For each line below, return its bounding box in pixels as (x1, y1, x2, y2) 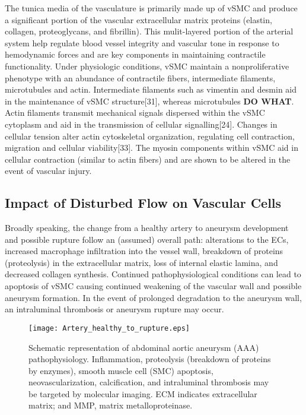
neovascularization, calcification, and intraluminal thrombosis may (28, 376, 269, 388)
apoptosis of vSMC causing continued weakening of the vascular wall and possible (5, 280, 302, 292)
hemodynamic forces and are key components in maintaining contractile (5, 48, 266, 61)
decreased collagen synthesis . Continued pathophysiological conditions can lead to (5, 268, 301, 280)
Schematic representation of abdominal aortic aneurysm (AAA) (28, 341, 259, 353)
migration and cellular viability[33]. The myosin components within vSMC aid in (5, 141, 298, 154)
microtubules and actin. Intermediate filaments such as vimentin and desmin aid (5, 83, 297, 96)
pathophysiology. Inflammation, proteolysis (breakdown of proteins (28, 353, 271, 365)
